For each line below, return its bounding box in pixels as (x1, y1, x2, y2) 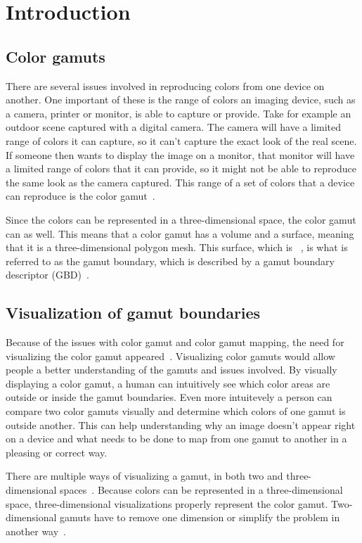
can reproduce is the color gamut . (6, 189, 155, 203)
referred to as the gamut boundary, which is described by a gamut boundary (6, 253, 335, 268)
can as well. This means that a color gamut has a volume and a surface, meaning (6, 226, 354, 241)
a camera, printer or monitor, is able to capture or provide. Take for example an (6, 106, 351, 120)
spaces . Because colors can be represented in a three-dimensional (60, 483, 343, 497)
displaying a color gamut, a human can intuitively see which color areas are (6, 376, 330, 390)
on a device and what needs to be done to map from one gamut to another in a (6, 431, 347, 446)
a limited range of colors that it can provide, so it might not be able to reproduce (6, 161, 356, 176)
